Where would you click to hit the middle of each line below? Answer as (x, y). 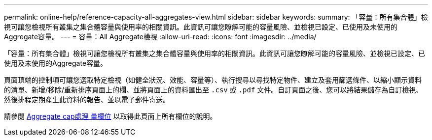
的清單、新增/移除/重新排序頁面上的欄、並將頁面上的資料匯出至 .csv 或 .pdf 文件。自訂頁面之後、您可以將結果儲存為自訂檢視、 (214, 90)
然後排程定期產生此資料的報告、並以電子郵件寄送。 (87, 99)
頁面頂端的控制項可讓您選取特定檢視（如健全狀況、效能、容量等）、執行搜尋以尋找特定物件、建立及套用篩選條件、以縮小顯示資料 (213, 80)
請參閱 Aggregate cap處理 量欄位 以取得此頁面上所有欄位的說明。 (110, 116)
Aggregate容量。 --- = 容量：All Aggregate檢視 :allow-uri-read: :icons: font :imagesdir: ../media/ (160, 37)
